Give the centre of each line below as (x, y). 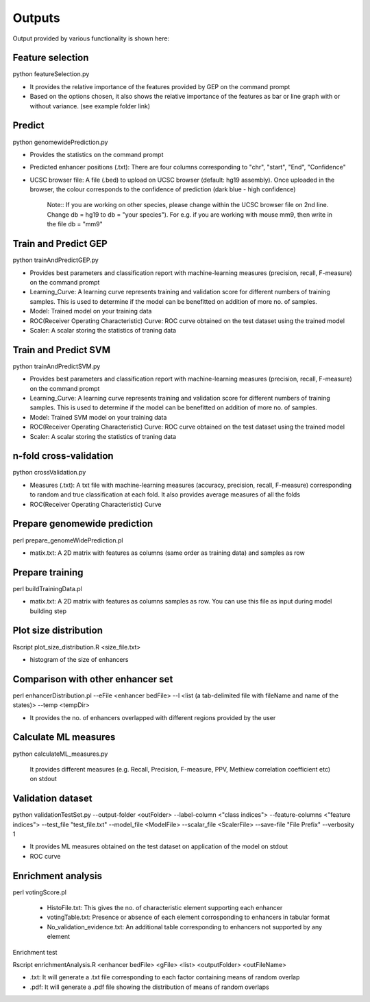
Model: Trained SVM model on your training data (98, 417)
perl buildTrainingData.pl (47, 588)
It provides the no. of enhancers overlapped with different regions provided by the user (153, 717)
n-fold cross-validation (63, 456)
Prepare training (48, 572)
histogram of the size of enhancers (79, 659)
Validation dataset (52, 799)
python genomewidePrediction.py (60, 142)
